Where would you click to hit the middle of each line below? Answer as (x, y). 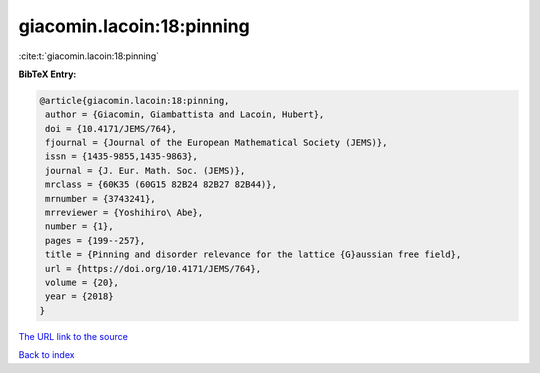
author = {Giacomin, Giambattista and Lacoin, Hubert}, (185, 114)
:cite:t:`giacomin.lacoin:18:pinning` (89, 56)
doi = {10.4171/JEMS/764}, (111, 128)
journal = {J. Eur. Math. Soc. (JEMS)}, (145, 170)
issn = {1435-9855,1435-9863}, (122, 156)
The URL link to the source (73, 336)
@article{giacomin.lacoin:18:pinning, (134, 100)
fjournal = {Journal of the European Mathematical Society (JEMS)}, (216, 143)
